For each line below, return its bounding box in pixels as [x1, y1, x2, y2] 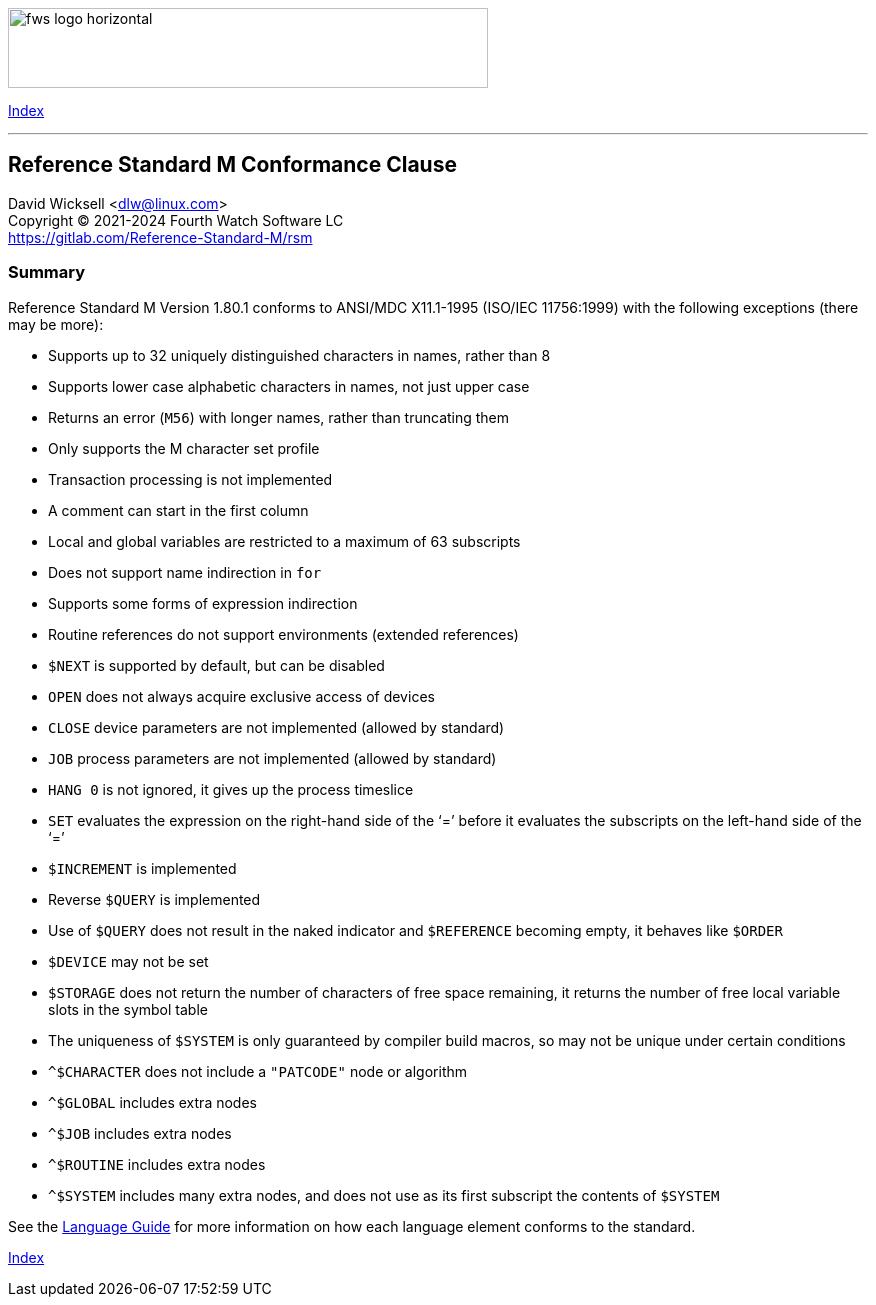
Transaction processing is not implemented [48, 470, 333, 488]
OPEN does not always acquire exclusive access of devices [48, 687, 435, 705]
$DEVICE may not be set [48, 952, 209, 970]
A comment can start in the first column [48, 501, 309, 519]
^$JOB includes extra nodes [48, 1124, 232, 1142]
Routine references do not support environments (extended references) [48, 625, 519, 643]
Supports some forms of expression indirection [48, 594, 358, 612]
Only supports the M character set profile [48, 439, 320, 457]
